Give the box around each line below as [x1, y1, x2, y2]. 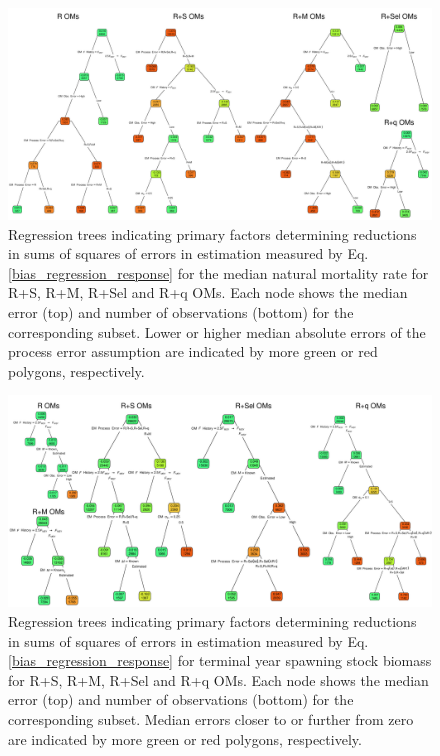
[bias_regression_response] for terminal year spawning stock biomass [8, 650, 432, 671]
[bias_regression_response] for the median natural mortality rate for [8, 262, 429, 283]
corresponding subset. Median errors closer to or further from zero [8, 708, 414, 729]
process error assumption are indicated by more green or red [8, 341, 378, 362]
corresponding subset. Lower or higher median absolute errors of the [8, 321, 426, 342]
